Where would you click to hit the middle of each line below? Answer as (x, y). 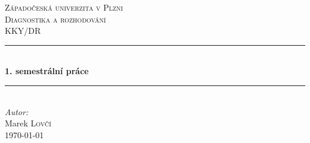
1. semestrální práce (47, 71)
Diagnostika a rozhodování (55, 19)
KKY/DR (23, 31)
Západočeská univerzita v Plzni (64, 7)
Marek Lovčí (28, 123)
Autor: (17, 111)
